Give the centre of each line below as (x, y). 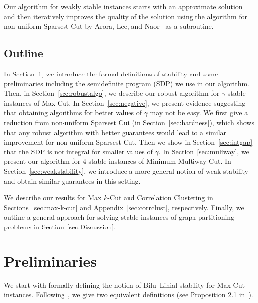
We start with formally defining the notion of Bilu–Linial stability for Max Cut (124, 284)
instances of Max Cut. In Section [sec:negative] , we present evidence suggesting (125, 103)
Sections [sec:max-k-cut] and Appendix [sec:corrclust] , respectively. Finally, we (124, 207)
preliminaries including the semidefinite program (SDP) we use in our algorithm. (127, 83)
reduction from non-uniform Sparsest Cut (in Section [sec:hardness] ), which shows (129, 122)
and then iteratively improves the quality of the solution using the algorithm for (126, 16)
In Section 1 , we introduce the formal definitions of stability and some (111, 73)
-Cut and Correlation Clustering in (160, 197)
